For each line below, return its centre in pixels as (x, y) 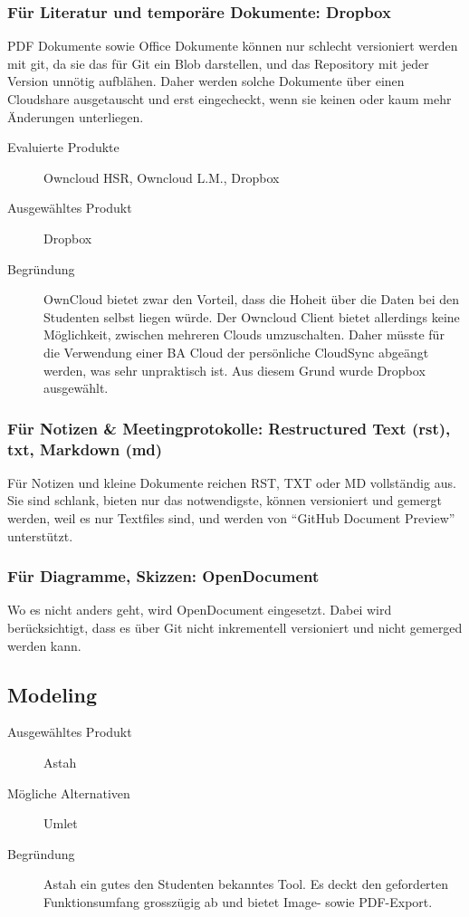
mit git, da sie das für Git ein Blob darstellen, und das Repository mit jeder (218, 63)
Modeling (53, 694)
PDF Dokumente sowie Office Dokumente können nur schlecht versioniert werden (233, 46)
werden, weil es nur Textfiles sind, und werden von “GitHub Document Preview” (231, 518)
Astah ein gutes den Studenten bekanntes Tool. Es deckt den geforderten (246, 884)
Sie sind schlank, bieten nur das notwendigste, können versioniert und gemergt (225, 500)
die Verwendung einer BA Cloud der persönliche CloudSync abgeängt (236, 352)
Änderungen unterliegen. (76, 116)
